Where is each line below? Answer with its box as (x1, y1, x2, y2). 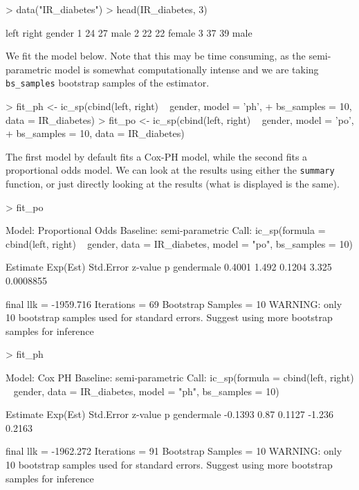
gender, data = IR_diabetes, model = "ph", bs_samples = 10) (13, 383, 279, 398)
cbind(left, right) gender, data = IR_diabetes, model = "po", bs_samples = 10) (6, 236, 353, 251)
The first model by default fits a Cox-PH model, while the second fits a (6, 149, 308, 163)
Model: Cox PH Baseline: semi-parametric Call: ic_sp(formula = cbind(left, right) (6, 370, 354, 384)
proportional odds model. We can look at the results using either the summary (6, 163, 335, 177)
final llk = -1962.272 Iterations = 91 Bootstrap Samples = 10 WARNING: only (6, 444, 342, 458)
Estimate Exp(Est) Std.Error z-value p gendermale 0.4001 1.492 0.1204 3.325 (6, 260, 332, 274)
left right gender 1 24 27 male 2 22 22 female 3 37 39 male (6, 25, 252, 39)
